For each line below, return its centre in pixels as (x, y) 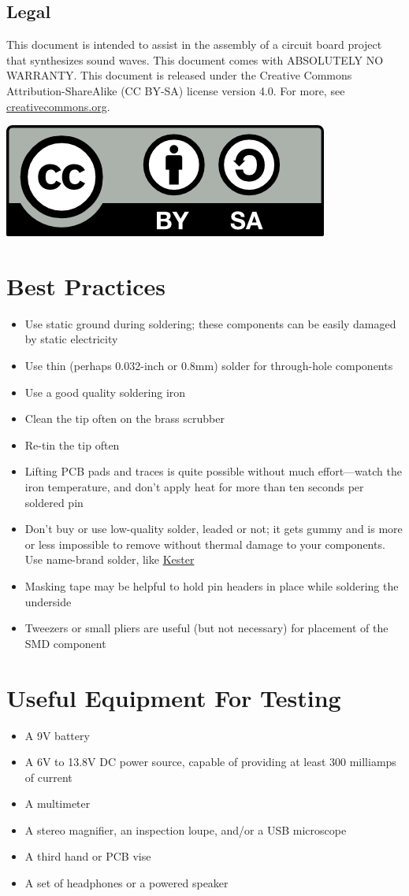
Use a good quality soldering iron (105, 392)
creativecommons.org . (58, 106)
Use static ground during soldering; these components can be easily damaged (210, 323)
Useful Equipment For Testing (174, 697)
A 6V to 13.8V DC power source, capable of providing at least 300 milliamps (210, 762)
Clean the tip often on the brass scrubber (125, 418)
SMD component (65, 643)
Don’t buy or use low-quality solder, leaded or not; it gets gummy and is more (214, 529)
